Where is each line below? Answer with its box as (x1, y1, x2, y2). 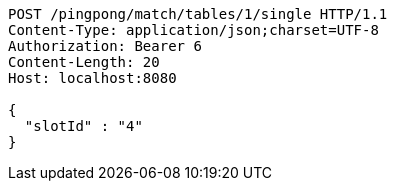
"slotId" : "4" (24, 118, 143, 134)
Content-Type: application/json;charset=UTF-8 (8, 22, 379, 38)
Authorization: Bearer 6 (8, 38, 202, 54)
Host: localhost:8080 (8, 70, 177, 86)
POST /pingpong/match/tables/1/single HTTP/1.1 (8, 6, 388, 22)
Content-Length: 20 (8, 54, 160, 70)
